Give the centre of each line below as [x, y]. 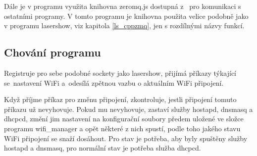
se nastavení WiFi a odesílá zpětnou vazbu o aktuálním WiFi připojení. [114, 82]
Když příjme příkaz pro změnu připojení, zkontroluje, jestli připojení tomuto [120, 99]
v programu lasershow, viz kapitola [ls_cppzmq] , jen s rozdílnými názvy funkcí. [124, 26]
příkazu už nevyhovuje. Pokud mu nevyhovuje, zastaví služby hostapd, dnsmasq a [128, 109]
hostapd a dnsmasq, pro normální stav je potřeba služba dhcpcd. [103, 148]
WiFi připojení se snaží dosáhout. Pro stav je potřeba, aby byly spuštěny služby [126, 138]
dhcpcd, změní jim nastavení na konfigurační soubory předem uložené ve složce [124, 119]
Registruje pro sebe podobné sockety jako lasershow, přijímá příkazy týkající [120, 73]
